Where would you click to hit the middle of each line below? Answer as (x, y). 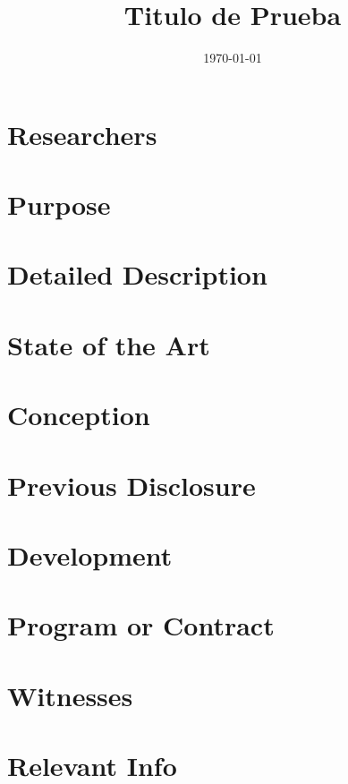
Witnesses (70, 695)
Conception (79, 415)
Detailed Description (137, 274)
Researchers (82, 134)
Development (90, 554)
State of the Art (109, 344)
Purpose (59, 205)
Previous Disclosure (132, 485)
